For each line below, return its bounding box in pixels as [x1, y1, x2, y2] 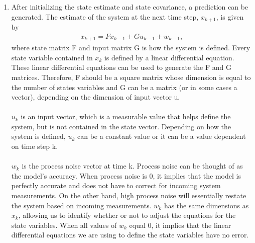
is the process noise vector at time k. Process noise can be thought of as [22, 160, 243, 171]
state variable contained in [11, 52, 93, 62]
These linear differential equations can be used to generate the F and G [11, 62, 231, 72]
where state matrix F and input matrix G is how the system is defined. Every [11, 42, 250, 53]
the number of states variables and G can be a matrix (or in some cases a [11, 82, 237, 92]
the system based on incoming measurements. [11, 200, 152, 210]
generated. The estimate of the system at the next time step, [11, 11, 199, 22]
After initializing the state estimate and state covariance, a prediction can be [11, 2, 248, 12]
